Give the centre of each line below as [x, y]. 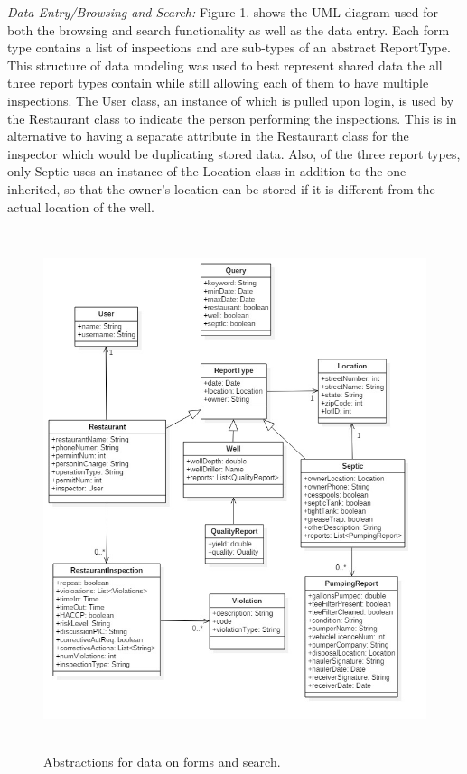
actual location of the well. [81, 206]
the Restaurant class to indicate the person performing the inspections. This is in [232, 118]
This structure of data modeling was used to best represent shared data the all [225, 65]
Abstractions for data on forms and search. [162, 761]
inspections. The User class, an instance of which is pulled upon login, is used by [231, 100]
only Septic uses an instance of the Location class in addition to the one [207, 171]
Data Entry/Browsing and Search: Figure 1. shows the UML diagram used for [223, 12]
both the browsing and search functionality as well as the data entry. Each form [229, 29]
